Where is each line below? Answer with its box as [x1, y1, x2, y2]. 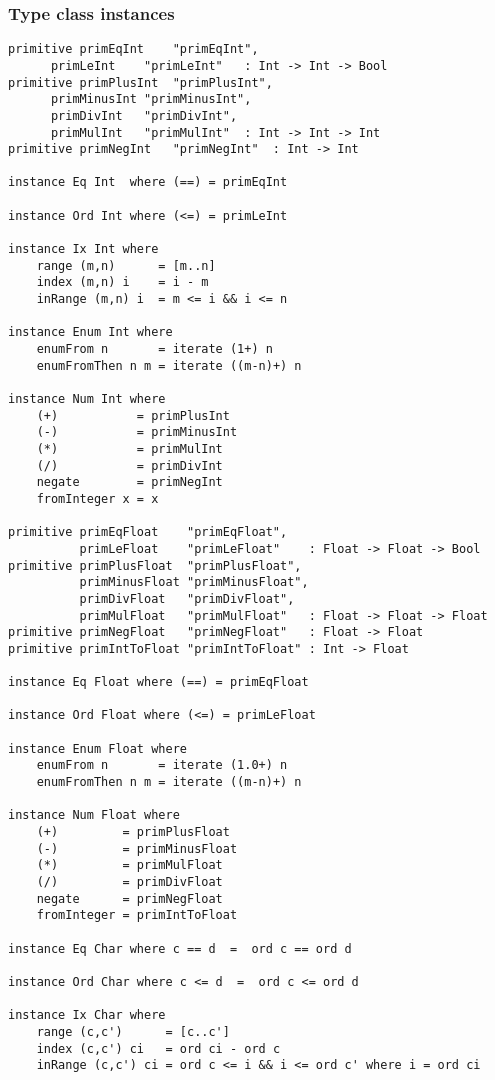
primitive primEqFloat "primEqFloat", [8, 525, 288, 540]
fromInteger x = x [36, 491, 159, 506]
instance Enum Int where [8, 325, 173, 340]
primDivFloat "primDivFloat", [79, 591, 295, 606]
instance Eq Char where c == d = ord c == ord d [8, 941, 352, 956]
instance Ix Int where [8, 242, 159, 257]
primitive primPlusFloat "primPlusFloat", [8, 558, 302, 573]
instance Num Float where [8, 808, 180, 823]
